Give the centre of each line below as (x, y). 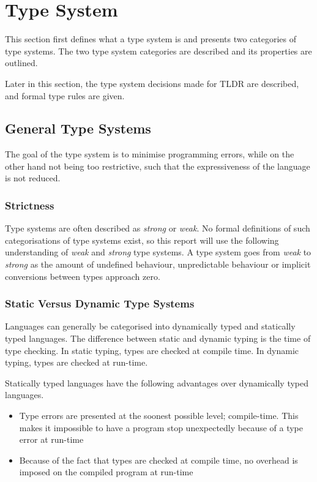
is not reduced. (33, 178)
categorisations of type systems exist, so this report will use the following (142, 240)
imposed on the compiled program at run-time (106, 472)
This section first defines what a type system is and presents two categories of (151, 39)
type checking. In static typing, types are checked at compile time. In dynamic (152, 350)
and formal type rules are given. (65, 95)
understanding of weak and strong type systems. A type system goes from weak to (158, 252)
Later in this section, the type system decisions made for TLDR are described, (152, 83)
